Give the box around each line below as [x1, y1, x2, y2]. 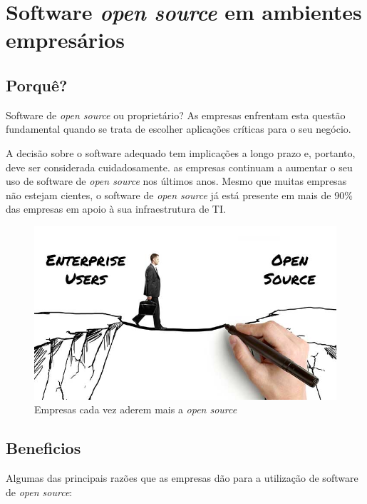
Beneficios [6, 437, 81, 459]
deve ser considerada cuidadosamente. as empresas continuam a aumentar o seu [6, 159, 353, 174]
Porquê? [6, 74, 68, 96]
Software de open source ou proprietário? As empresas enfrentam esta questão [6, 107, 346, 122]
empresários [6, 25, 125, 54]
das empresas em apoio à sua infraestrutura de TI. [6, 201, 226, 216]
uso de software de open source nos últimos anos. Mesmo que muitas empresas [6, 173, 347, 188]
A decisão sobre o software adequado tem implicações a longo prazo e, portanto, [6, 145, 356, 160]
